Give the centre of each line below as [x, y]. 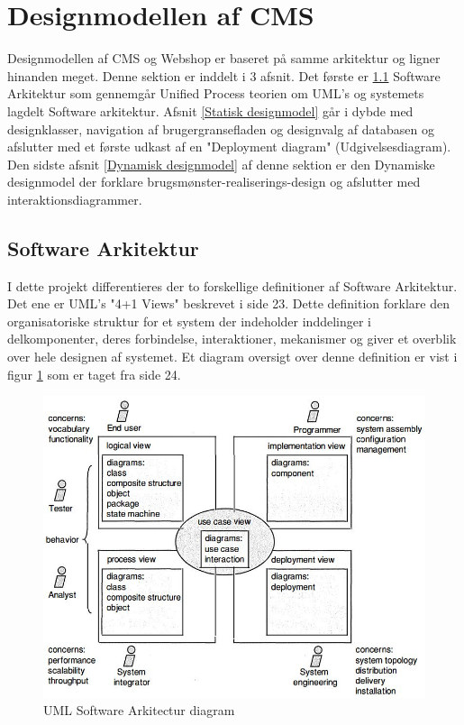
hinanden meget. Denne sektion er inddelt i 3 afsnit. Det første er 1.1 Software [224, 75]
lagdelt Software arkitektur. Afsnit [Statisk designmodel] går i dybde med [210, 110]
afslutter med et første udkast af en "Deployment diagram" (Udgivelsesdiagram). [229, 147]
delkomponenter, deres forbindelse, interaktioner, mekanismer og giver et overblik [232, 339]
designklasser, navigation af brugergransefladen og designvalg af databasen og [221, 128]
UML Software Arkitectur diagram [139, 710]
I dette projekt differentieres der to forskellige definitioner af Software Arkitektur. [232, 285]
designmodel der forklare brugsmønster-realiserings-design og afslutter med [214, 182]
